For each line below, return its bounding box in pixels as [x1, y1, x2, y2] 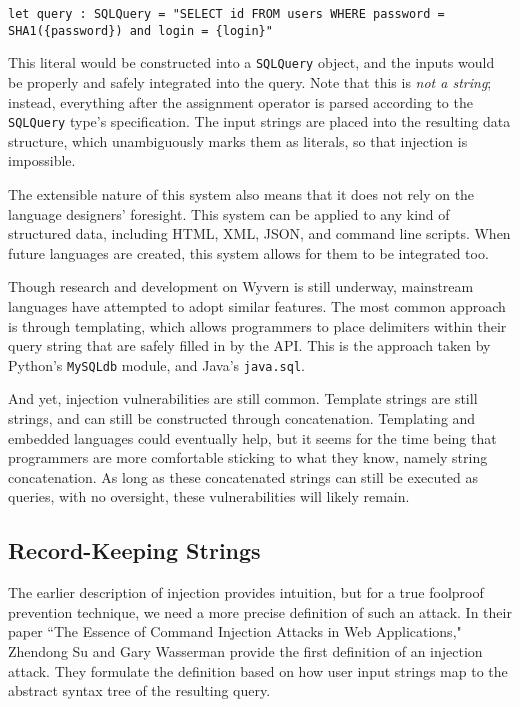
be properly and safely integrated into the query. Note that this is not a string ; [8, 71, 492, 92]
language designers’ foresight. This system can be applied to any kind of [8, 203, 450, 224]
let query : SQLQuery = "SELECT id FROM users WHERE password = [8, 7, 445, 21]
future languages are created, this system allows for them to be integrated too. [8, 242, 489, 263]
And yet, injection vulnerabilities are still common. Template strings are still [8, 388, 478, 409]
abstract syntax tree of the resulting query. [8, 680, 271, 701]
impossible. [8, 150, 76, 171]
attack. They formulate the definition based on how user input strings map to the [8, 660, 508, 681]
